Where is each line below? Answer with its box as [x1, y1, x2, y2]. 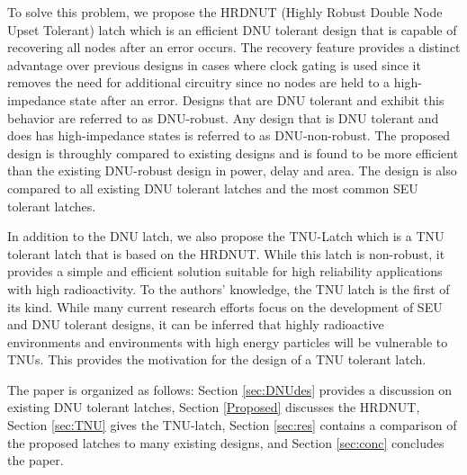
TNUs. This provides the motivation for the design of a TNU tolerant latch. [7, 350, 427, 369]
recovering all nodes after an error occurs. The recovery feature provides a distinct [7, 38, 461, 57]
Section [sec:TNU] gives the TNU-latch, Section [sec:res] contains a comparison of [7, 416, 457, 435]
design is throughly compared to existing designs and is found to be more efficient [7, 143, 459, 162]
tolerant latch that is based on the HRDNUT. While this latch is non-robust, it [7, 244, 445, 263]
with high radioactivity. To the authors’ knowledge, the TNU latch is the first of [7, 279, 450, 298]
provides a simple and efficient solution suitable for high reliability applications [7, 262, 443, 281]
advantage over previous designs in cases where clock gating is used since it [7, 55, 421, 74]
